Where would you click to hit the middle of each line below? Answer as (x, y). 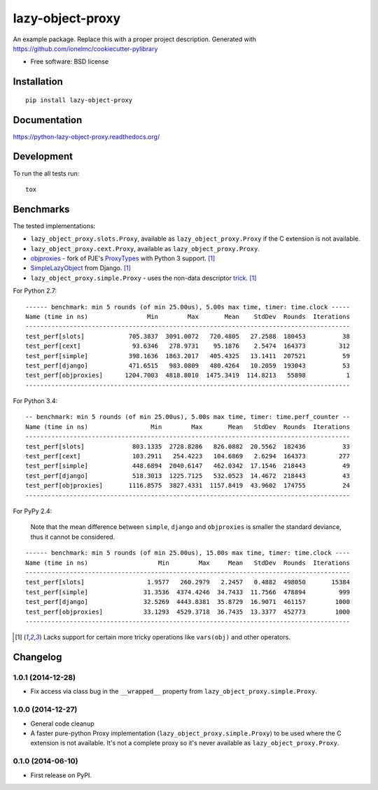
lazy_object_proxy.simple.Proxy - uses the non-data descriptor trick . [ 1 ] (143, 278)
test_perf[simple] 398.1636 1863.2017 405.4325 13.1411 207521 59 (188, 356)
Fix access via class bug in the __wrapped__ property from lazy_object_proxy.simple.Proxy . (174, 691)
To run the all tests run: (46, 173)
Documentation (48, 120)
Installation (38, 82)
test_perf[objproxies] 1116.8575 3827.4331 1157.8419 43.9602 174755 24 (188, 486)
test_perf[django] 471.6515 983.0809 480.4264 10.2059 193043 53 (188, 365)
